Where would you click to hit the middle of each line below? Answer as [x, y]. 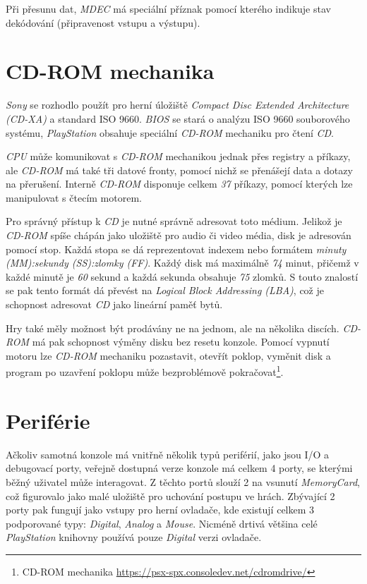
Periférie [48, 420]
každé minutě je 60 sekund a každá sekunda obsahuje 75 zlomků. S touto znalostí [182, 276]
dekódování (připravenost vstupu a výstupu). [103, 22]
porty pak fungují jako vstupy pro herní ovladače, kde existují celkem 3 [160, 510]
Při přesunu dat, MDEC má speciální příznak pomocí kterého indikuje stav [168, 8]
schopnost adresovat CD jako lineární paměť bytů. [114, 304]
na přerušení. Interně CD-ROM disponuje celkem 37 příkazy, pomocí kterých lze [179, 184]
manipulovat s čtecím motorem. [74, 197]
